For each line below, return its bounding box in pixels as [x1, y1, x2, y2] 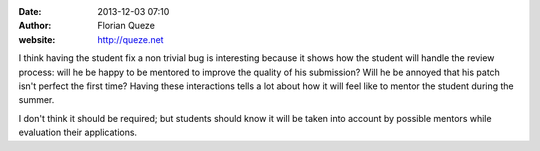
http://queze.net [97, 33, 164, 45]
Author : [18, 20, 52, 32]
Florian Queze [97, 20, 155, 32]
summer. [18, 94, 55, 106]
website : [18, 33, 56, 45]
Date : [18, 6, 42, 17]
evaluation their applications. [18, 126, 138, 139]
